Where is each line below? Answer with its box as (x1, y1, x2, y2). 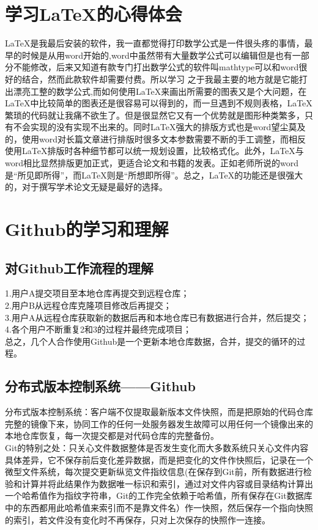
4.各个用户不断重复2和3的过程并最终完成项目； (5, 323, 191, 336)
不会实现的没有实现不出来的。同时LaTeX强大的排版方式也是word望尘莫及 (13, 120, 306, 133)
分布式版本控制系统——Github (5, 377, 196, 396)
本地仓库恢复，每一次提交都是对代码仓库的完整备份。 (5, 429, 219, 442)
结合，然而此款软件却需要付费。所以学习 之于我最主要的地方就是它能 (21, 72, 299, 85)
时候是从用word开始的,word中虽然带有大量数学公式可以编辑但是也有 (21, 48, 292, 61)
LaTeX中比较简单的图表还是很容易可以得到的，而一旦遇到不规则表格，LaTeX (5, 97, 312, 109)
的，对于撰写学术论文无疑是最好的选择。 (5, 180, 168, 193)
